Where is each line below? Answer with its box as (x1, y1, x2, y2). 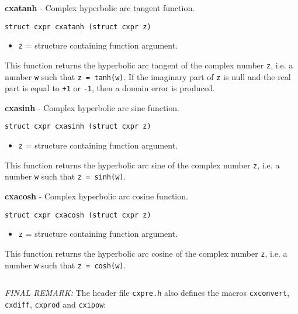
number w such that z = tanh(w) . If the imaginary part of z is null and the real (5, 70, 291, 82)
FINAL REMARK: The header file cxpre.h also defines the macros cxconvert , (5, 287, 290, 299)
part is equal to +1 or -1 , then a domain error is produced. (5, 82, 215, 94)
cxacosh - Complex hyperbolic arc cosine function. (5, 190, 188, 202)
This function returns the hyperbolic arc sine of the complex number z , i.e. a (5, 158, 280, 171)
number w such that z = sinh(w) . (5, 170, 126, 182)
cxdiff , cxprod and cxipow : (5, 298, 106, 310)
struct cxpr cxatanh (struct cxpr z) (5, 22, 151, 31)
